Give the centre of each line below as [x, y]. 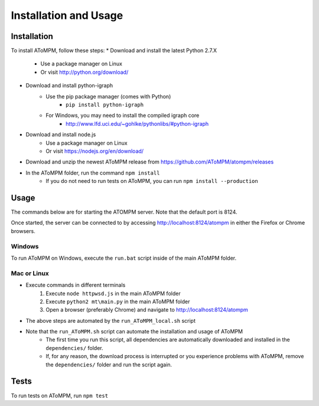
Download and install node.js [61, 135]
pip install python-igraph [105, 105]
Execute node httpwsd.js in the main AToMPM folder [113, 293]
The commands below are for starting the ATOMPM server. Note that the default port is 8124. [124, 212]
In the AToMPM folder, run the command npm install [93, 173]
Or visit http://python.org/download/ [84, 72]
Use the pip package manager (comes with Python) [108, 96]
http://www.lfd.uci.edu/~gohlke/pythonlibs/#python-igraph [137, 123]
